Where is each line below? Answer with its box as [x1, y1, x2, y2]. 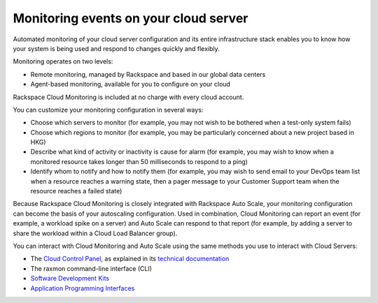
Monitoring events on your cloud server [13, 10, 248, 26]
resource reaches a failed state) [30, 187, 122, 195]
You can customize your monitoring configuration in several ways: [13, 105, 204, 114]
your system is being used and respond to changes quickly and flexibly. [13, 44, 220, 52]
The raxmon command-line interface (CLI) [30, 264, 153, 272]
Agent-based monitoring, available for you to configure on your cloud [30, 80, 231, 89]
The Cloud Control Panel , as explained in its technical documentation [30, 255, 230, 263]
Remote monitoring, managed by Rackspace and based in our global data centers [30, 70, 266, 78]
